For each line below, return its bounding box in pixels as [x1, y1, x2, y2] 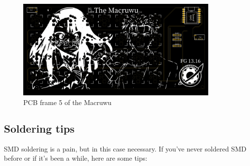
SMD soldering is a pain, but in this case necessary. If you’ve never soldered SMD [4, 143, 247, 153]
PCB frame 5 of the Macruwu [23, 97, 112, 107]
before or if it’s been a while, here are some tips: [4, 153, 147, 163]
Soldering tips [4, 121, 75, 136]
